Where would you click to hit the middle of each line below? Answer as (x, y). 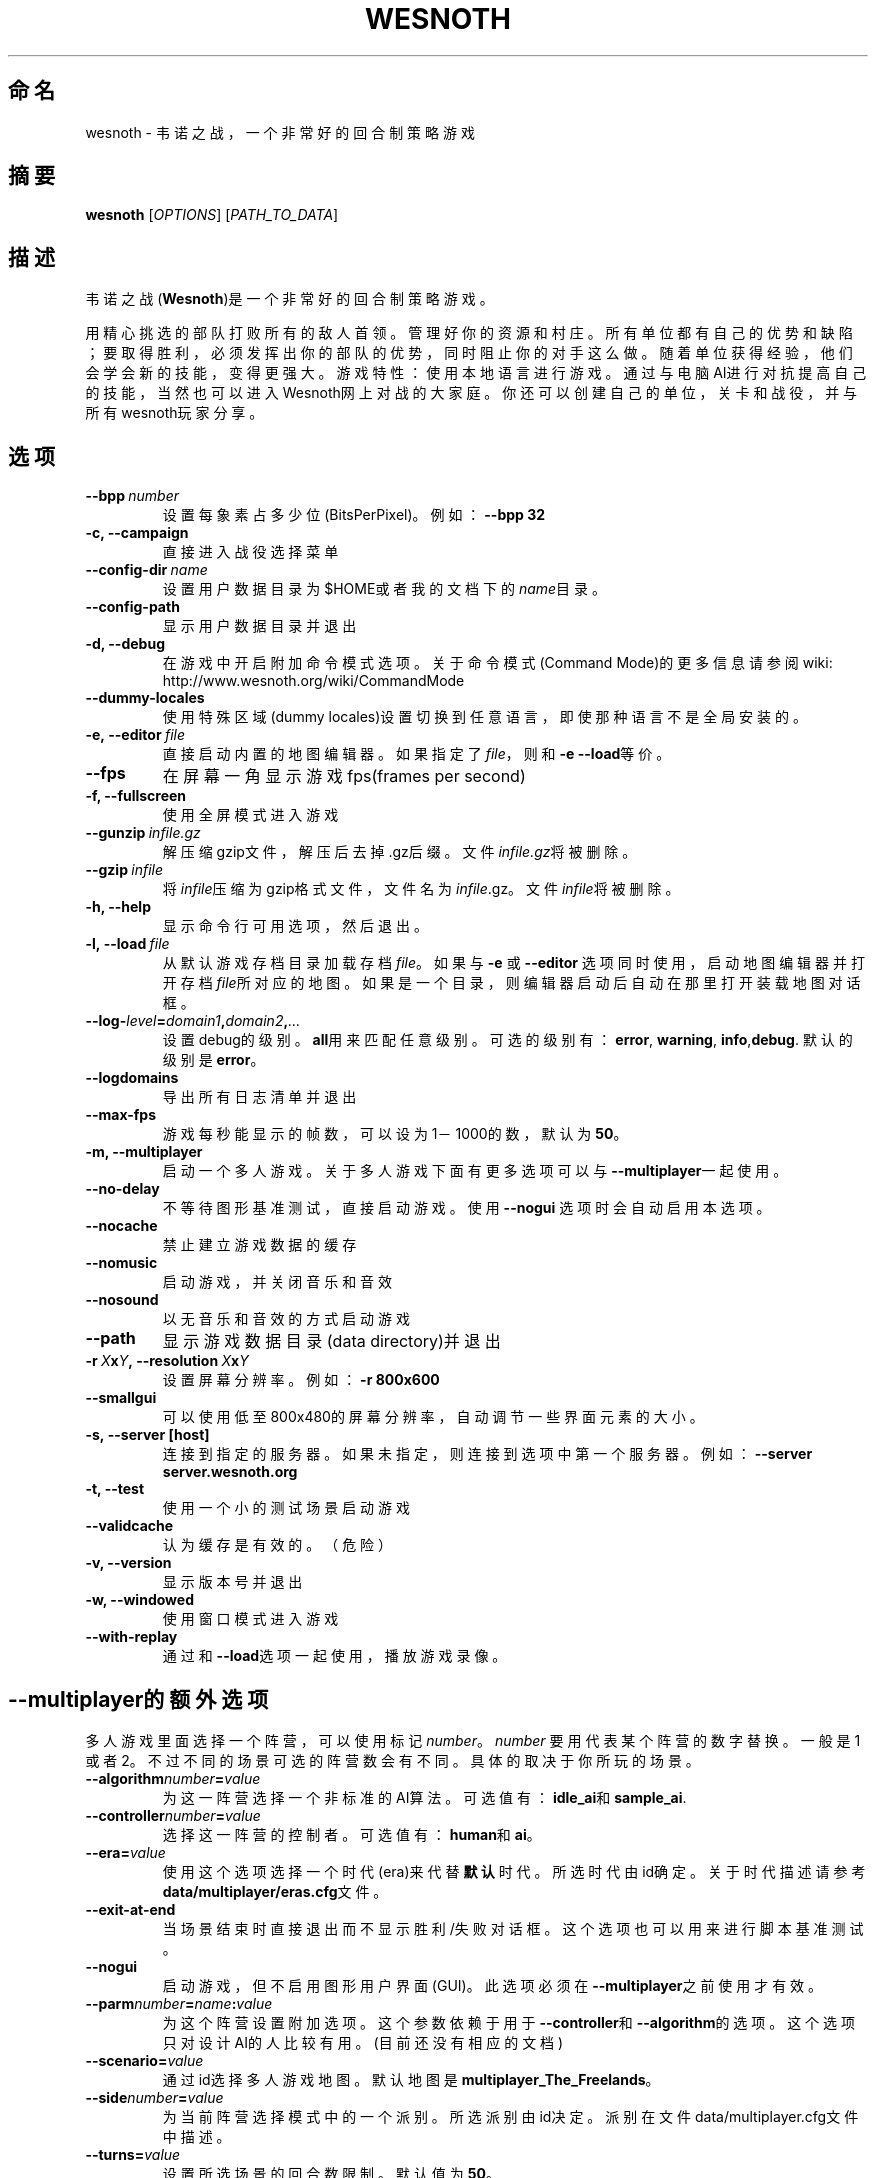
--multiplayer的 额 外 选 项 (138, 1699)
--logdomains (132, 1078)
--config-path (132, 607)
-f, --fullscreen (136, 796)
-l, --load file (127, 944)
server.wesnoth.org (230, 1472)
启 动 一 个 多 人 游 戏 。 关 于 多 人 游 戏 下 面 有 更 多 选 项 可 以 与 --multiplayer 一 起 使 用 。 (475, 1171)
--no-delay (122, 1189)
